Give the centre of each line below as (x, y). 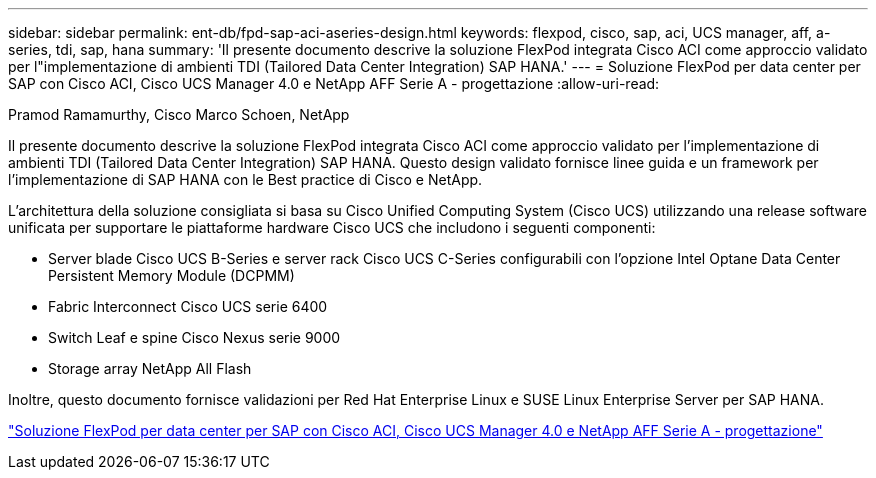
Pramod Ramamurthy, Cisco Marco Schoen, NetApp (179, 114)
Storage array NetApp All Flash (150, 368)
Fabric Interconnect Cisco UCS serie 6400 (188, 306)
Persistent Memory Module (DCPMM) (171, 275)
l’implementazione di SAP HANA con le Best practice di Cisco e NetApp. (245, 179)
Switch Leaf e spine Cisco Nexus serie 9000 (194, 337)
